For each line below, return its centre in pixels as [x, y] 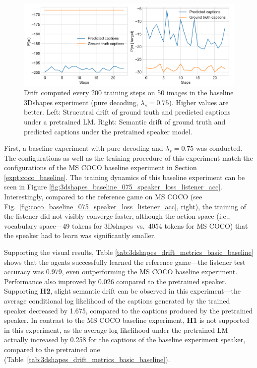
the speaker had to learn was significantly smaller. [80, 235]
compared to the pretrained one [52, 349]
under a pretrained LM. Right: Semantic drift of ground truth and [125, 121]
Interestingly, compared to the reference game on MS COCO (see [103, 197]
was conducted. [219, 148]
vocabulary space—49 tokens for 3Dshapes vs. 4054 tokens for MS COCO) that [126, 225]
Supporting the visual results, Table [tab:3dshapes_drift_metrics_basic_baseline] [129, 252]
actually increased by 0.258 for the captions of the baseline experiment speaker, [125, 339]
